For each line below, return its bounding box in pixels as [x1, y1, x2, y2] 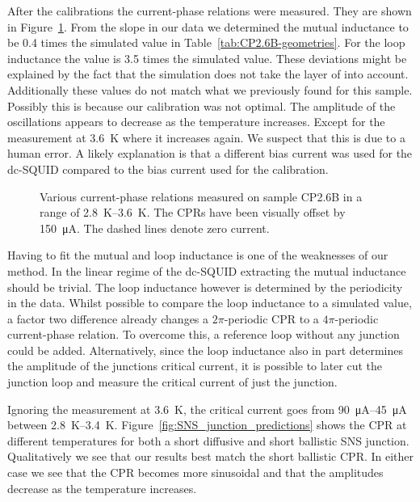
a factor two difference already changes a [7, 310, 209, 327]
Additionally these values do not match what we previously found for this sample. [7, 81, 413, 98]
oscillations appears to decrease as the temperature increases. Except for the [7, 113, 385, 130]
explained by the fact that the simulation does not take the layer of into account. [7, 65, 409, 82]
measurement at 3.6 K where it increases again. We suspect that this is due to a [7, 129, 405, 146]
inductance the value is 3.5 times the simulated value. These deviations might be [7, 49, 407, 66]
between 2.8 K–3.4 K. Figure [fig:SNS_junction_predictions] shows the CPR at [7, 416, 407, 433]
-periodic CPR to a [224, 310, 319, 327]
